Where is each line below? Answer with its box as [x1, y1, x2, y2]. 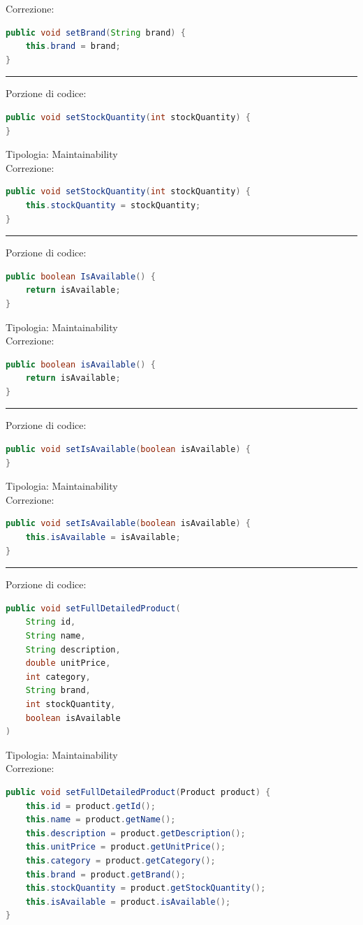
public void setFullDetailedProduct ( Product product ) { [6, 787, 271, 797]
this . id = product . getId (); [25, 801, 156, 811]
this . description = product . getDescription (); [25, 828, 246, 838]
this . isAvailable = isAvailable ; [25, 532, 181, 543]
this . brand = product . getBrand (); [25, 869, 186, 880]
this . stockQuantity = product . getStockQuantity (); [25, 883, 266, 894]
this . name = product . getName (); [25, 815, 176, 825]
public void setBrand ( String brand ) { [6, 27, 186, 38]
